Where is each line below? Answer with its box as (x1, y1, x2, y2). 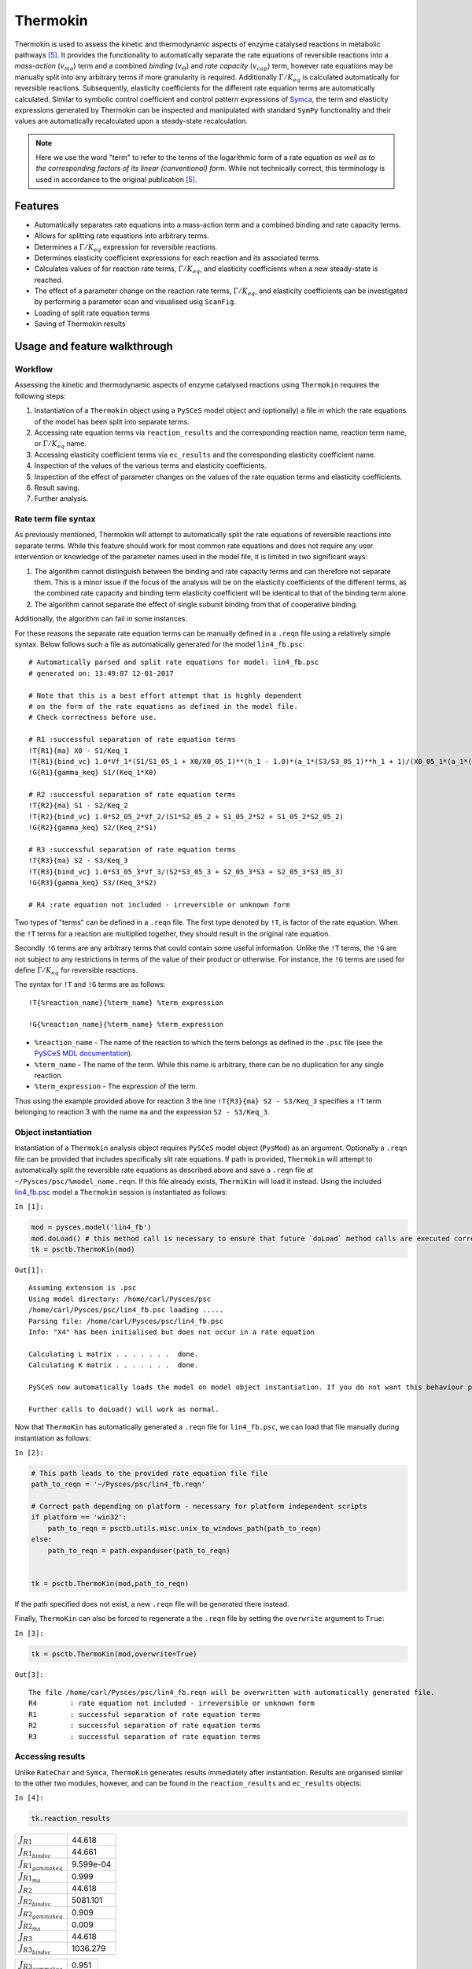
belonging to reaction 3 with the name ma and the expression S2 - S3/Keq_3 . (14, 1107, 270, 1117)
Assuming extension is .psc (28, 1284, 137, 1292)
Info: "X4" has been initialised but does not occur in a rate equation (28, 1328, 315, 1337)
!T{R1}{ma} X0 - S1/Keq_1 (28, 746, 129, 755)
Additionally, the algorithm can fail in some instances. (14, 614, 188, 624)
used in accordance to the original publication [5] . (35, 174, 197, 184)
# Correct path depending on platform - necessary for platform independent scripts (31, 1502, 367, 1511)
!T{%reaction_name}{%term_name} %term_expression (28, 998, 224, 1007)
